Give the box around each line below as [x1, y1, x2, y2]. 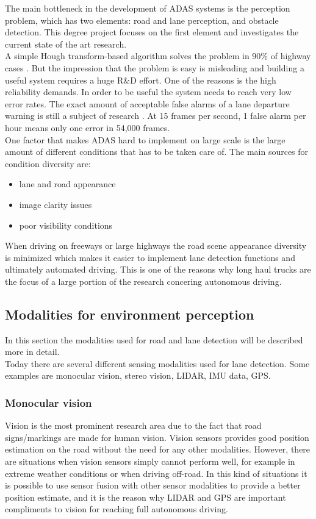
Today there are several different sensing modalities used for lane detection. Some [5, 357, 310, 370]
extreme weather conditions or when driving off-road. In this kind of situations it [5, 467, 307, 479]
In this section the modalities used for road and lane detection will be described [5, 333, 303, 346]
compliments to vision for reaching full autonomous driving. [5, 503, 228, 515]
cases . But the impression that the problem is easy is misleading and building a [5, 61, 304, 74]
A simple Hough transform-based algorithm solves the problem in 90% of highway [5, 49, 311, 62]
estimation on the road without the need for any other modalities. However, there [5, 443, 311, 456]
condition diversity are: [5, 157, 91, 170]
